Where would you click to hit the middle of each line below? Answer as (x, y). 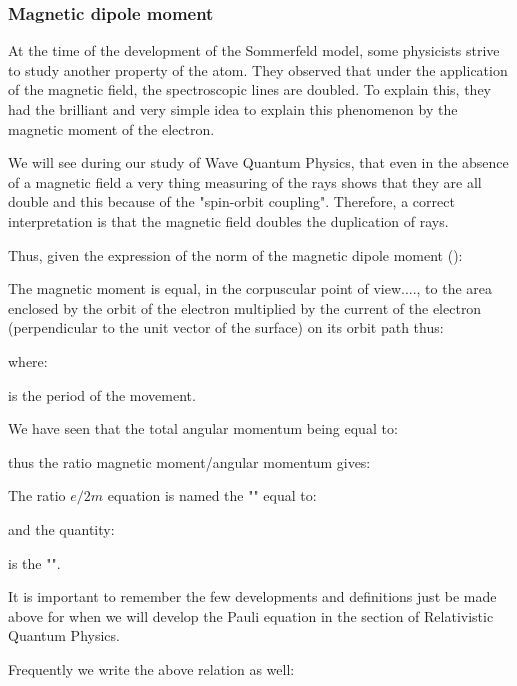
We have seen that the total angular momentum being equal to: (203, 428)
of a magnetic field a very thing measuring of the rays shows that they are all (245, 181)
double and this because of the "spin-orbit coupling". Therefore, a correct (231, 201)
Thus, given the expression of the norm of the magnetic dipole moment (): (235, 254)
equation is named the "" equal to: (212, 495)
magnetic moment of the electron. (111, 128)
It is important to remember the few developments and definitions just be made (252, 596)
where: (28, 360)
